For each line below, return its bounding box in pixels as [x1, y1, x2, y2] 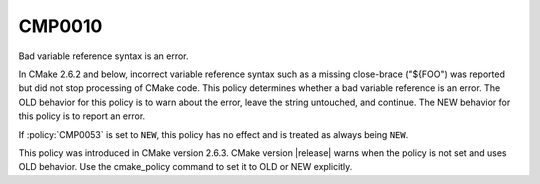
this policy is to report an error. [18, 110, 146, 122]
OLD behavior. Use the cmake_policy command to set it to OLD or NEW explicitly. [18, 161, 353, 173]
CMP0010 [18, 15, 103, 37]
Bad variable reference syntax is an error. [18, 50, 189, 62]
